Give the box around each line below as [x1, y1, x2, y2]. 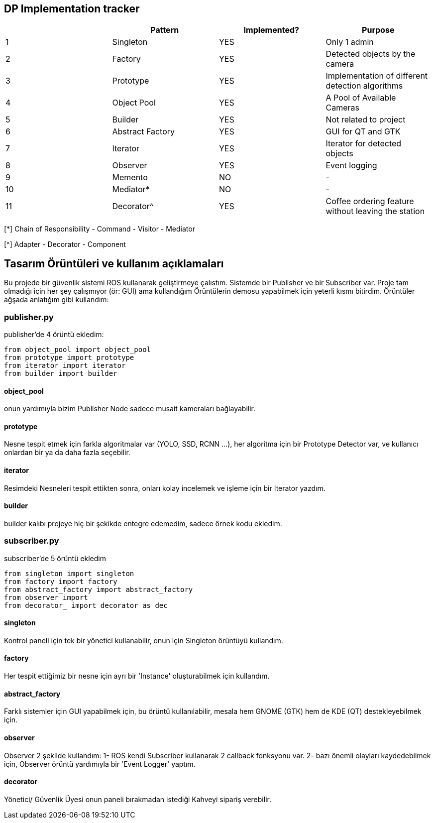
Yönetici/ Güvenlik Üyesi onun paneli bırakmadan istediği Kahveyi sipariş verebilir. [4, 795, 271, 804]
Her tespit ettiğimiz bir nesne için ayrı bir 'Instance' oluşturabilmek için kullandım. [4, 672, 270, 681]
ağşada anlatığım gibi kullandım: [4, 295, 109, 304]
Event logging [326, 160, 377, 171]
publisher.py [4, 312, 54, 322]
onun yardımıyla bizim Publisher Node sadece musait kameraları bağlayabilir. [4, 404, 256, 413]
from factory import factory [4, 577, 117, 586]
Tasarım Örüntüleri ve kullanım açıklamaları [4, 257, 224, 270]
